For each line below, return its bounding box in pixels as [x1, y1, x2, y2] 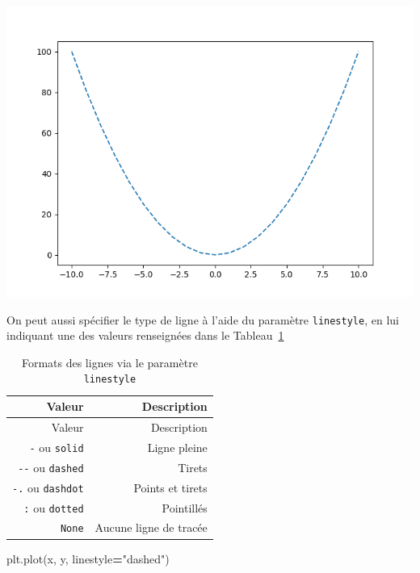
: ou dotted [23, 499, 84, 516]
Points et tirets [133, 479, 208, 496]
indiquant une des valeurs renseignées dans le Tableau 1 [6, 327, 284, 344]
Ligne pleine [147, 438, 208, 455]
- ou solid [29, 438, 84, 455]
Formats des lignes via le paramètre [21, 353, 198, 370]
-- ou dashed [18, 458, 84, 475]
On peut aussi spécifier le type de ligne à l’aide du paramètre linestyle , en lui [6, 311, 399, 328]
